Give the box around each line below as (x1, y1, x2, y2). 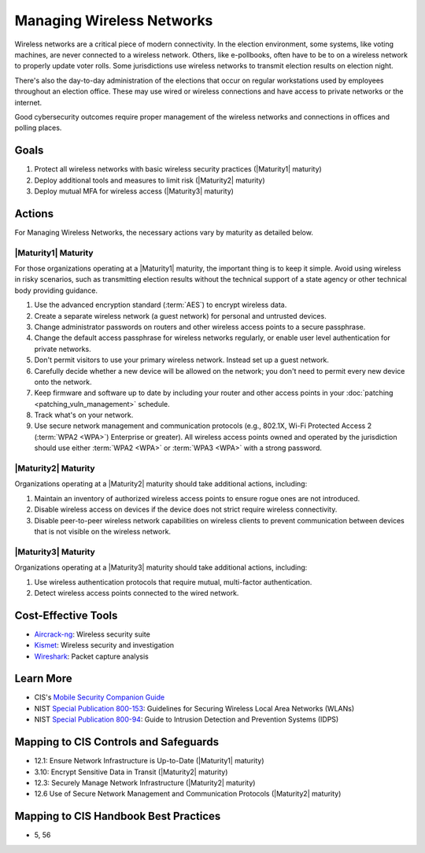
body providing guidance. (14, 286, 98, 295)
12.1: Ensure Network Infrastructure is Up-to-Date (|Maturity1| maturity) (34, 756, 264, 766)
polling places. (14, 123, 62, 133)
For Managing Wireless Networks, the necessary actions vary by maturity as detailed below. (14, 227, 314, 237)
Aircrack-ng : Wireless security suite (34, 630, 151, 639)
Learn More (14, 672, 72, 685)
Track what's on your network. (34, 410, 134, 420)
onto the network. (34, 377, 92, 386)
